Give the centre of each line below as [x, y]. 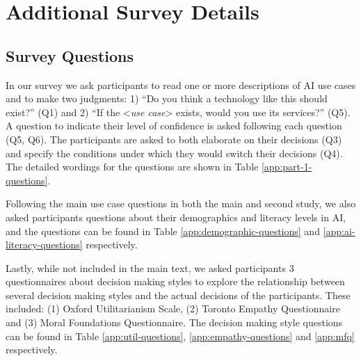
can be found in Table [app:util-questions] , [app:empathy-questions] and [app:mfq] [180, 336]
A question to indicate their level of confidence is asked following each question [174, 126]
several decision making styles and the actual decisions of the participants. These [178, 295]
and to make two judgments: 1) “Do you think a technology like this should [167, 98]
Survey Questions [70, 55]
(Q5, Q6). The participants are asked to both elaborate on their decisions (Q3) [174, 139]
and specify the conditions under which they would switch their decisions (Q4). [174, 153]
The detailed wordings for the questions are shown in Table [132, 167]
